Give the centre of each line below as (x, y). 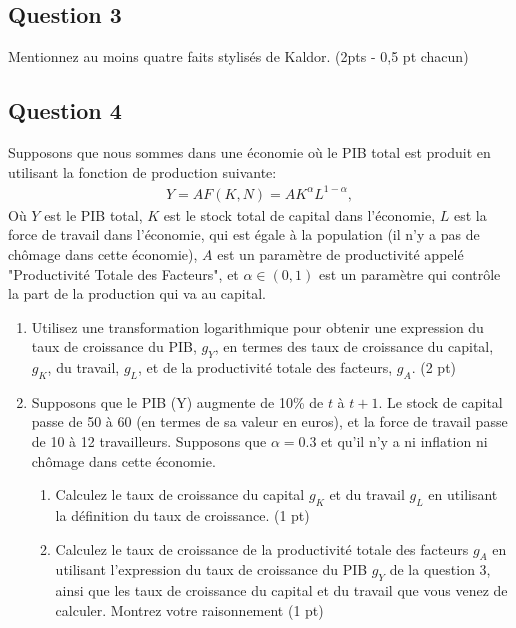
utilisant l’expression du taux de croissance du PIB (211, 569)
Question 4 (65, 110)
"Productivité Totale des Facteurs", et (123, 273)
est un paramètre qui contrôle (409, 273)
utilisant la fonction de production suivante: (142, 171)
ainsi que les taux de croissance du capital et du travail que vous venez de (281, 590)
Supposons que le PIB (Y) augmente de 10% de (177, 401)
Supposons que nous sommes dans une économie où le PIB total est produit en (249, 152)
